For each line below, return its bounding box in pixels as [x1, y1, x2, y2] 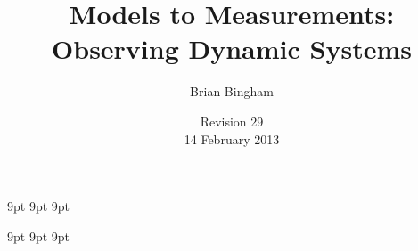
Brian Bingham [190, 82, 274, 101]
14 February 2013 [184, 129, 280, 148]
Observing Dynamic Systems [52, 30, 412, 67]
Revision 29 [200, 111, 264, 130]
